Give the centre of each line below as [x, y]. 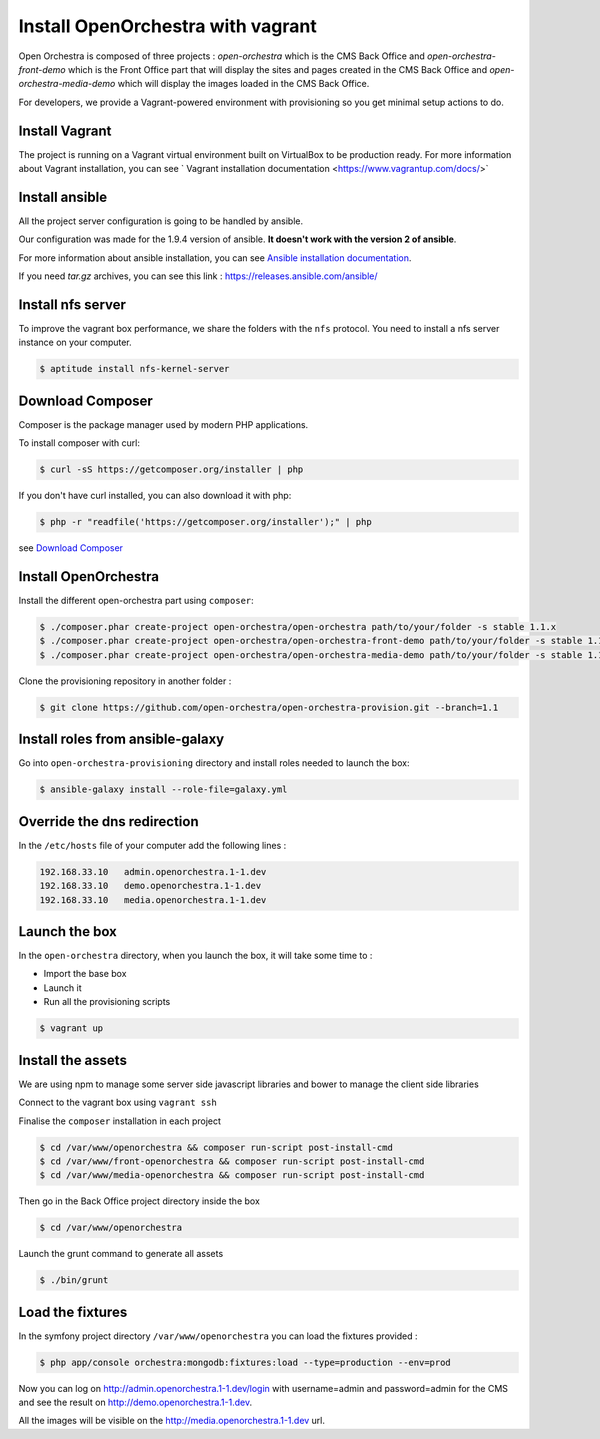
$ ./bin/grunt [74, 1280]
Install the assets [72, 1060]
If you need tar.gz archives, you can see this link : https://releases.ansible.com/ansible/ [198, 276]
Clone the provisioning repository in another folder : [125, 681]
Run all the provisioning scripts [107, 1002]
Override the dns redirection [108, 821]
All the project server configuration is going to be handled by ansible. [161, 221]
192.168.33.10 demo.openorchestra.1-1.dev [150, 886]
